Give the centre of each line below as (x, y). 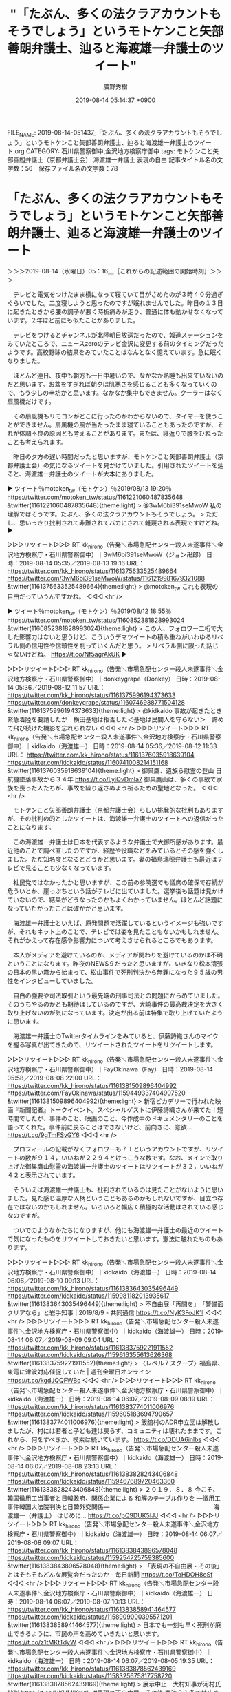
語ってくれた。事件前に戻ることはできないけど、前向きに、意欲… (100, 1127)
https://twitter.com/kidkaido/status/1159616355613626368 (90, 1354)
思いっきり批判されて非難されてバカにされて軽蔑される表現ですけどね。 (121, 523)
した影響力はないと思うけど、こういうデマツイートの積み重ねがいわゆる (109, 636)
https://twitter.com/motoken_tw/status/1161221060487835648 (95, 497)
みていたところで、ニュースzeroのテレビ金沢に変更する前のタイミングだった (115, 343)
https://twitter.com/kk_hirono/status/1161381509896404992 (92, 1086)
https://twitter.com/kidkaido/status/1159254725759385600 (91, 1558)
